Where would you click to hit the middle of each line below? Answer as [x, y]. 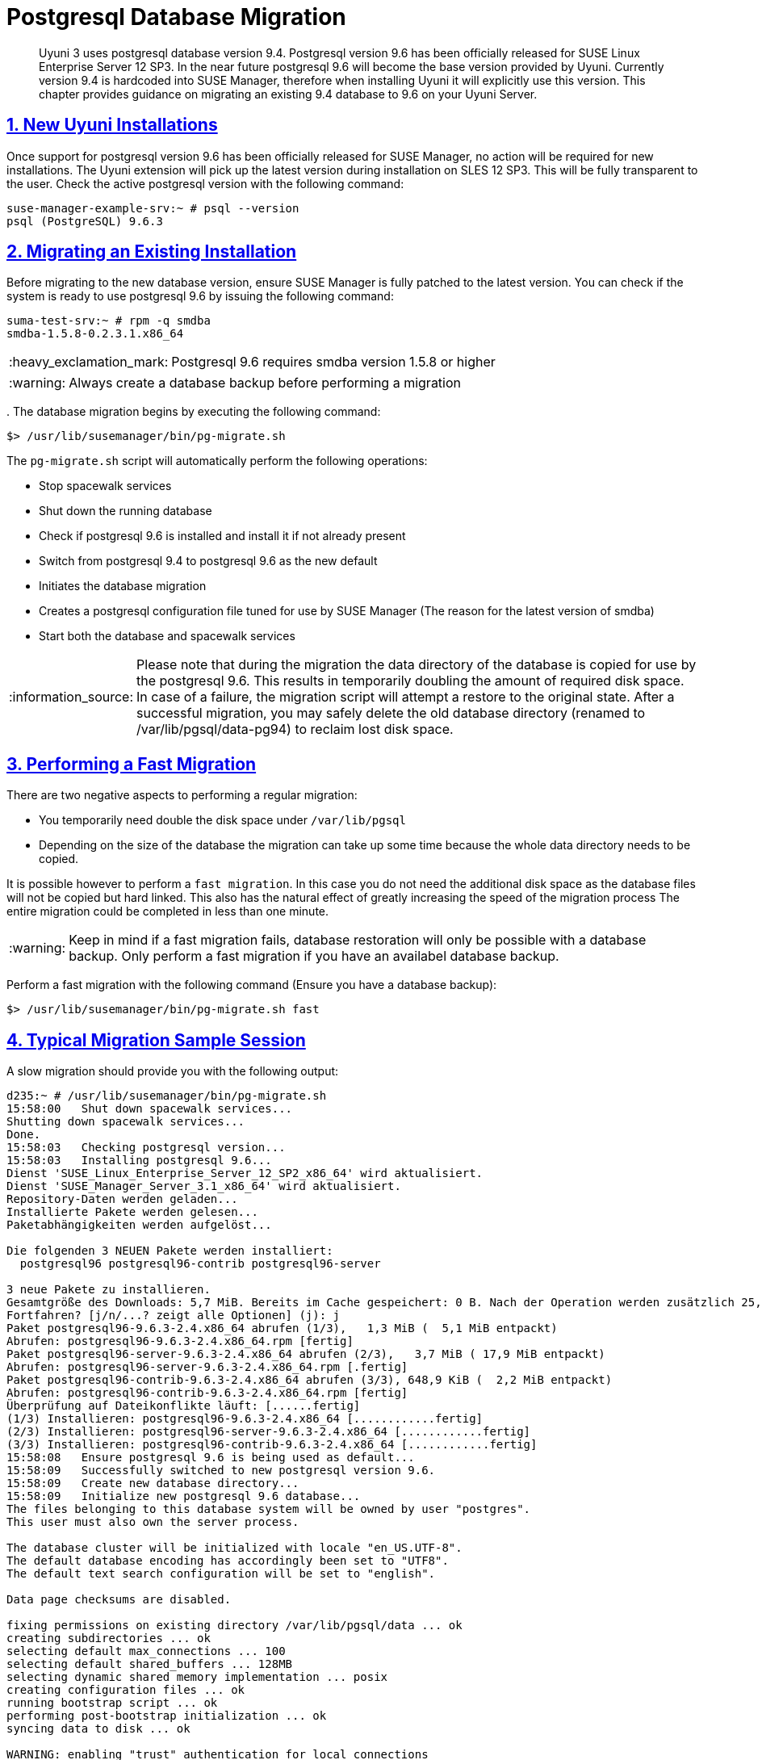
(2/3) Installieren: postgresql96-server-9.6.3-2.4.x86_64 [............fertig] [269, 1432]
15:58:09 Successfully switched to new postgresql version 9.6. [221, 1471]
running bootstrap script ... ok [112, 1703]
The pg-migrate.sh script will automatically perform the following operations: [217, 461]
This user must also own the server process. [153, 1522]
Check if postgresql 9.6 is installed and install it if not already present [222, 536]
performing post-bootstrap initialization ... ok [167, 1716]
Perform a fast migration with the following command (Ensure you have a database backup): [252, 985]
